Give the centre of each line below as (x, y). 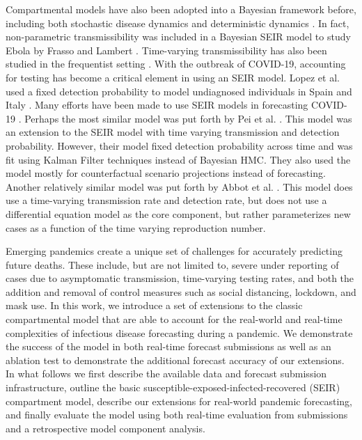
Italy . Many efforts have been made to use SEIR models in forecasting (157, 105)
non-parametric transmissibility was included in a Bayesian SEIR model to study (178, 37)
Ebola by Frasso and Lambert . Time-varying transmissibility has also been (166, 50)
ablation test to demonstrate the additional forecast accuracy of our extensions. (175, 360)
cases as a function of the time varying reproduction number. (136, 227)
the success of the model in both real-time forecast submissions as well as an (168, 346)
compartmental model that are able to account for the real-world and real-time (174, 319)
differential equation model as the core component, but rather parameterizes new (178, 213)
